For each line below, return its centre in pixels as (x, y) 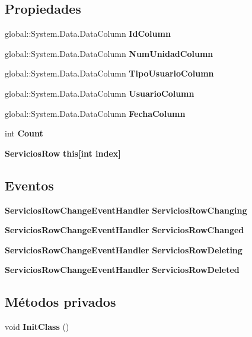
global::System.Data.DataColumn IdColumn (88, 34)
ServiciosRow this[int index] (63, 153)
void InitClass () (37, 327)
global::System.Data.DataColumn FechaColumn (95, 113)
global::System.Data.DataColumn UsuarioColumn (100, 93)
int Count (24, 133)
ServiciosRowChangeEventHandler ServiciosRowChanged (125, 230)
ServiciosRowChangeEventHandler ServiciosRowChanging (126, 210)
